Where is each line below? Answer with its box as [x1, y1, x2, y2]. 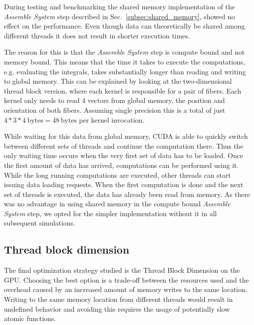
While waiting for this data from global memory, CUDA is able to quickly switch [4, 131, 248, 141]
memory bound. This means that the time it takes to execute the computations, [4, 56, 245, 66]
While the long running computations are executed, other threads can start [4, 169, 231, 180]
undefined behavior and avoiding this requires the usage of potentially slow [4, 303, 230, 314]
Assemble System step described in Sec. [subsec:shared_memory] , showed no [4, 11, 235, 21]
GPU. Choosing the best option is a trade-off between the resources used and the [4, 274, 249, 285]
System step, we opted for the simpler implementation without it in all [4, 208, 217, 218]
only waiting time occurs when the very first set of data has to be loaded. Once [4, 150, 243, 161]
